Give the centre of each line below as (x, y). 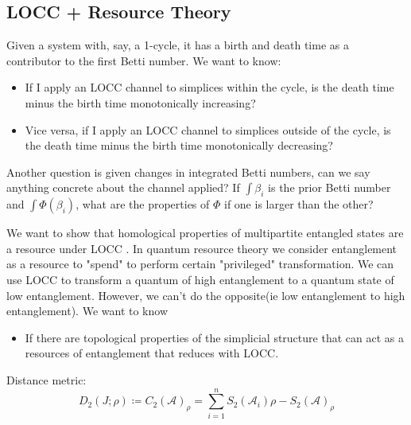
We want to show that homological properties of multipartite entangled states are (205, 233)
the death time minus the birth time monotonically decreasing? (179, 145)
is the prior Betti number (330, 187)
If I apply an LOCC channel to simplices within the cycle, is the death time (209, 87)
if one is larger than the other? (299, 204)
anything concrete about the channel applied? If (123, 187)
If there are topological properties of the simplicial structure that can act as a (214, 337)
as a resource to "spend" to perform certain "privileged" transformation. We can (200, 264)
